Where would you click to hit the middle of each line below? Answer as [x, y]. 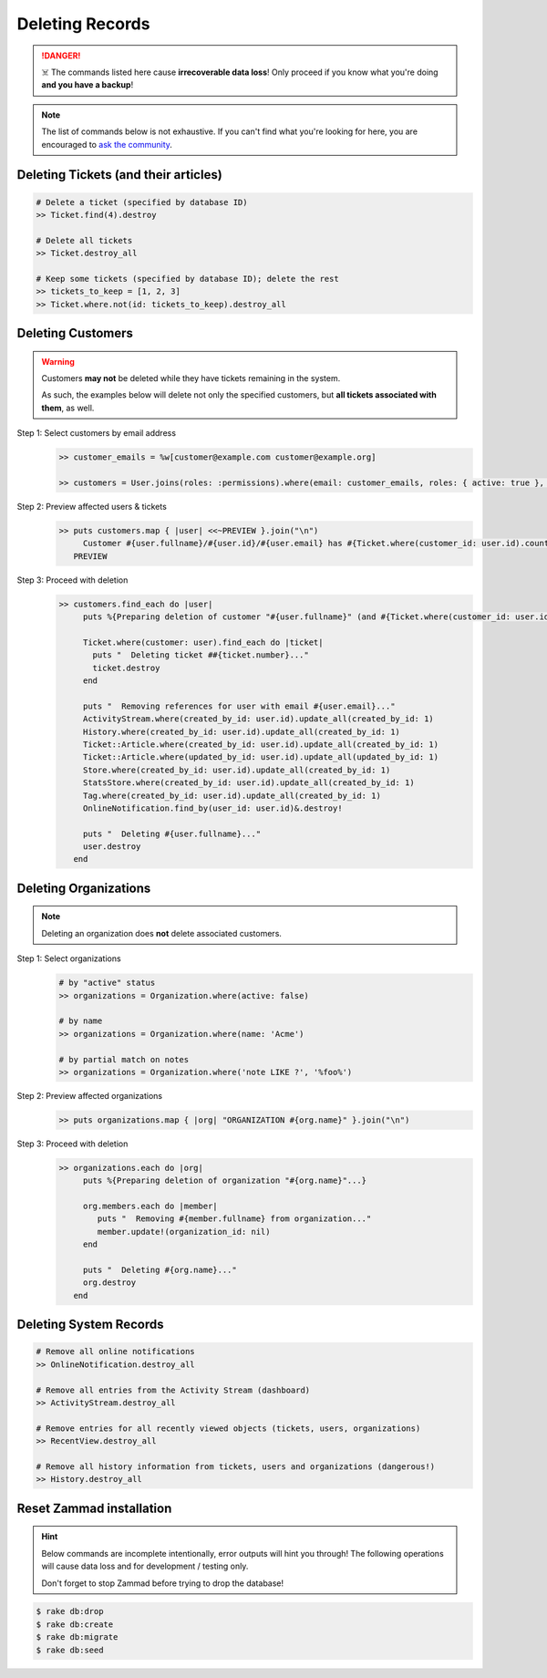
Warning [58, 361]
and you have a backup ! [88, 85]
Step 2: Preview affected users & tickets [92, 506]
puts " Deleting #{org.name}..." [160, 1270]
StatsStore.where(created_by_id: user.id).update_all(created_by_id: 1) [248, 783]
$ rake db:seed [70, 1650]
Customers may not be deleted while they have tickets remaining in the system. [191, 378]
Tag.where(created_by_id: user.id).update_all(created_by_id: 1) [232, 795]
